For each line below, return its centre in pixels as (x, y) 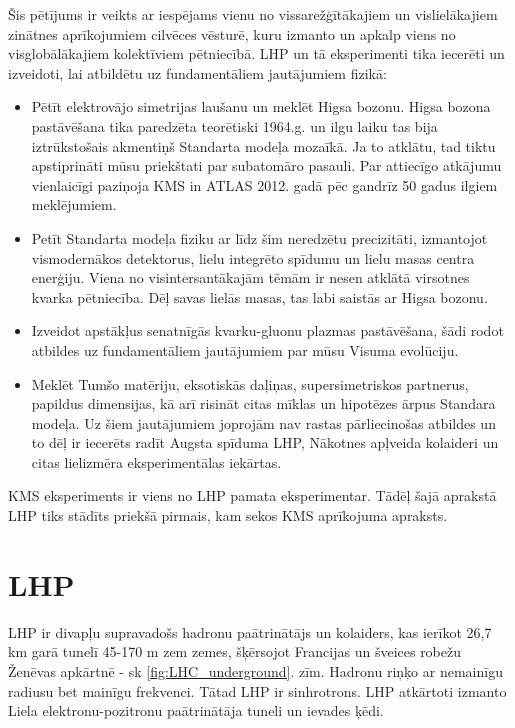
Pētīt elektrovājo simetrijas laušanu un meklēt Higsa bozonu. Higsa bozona (261, 106)
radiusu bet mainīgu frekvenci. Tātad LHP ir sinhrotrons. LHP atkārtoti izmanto (257, 690)
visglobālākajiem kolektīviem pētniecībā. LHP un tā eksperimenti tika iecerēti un (256, 53)
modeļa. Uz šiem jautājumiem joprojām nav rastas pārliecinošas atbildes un (263, 422)
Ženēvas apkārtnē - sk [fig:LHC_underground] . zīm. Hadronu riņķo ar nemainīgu (255, 670)
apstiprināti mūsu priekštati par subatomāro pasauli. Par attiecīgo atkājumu (266, 165)
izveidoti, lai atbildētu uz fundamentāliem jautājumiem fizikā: (197, 72)
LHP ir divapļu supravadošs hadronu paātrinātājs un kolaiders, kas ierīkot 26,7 (250, 631)
